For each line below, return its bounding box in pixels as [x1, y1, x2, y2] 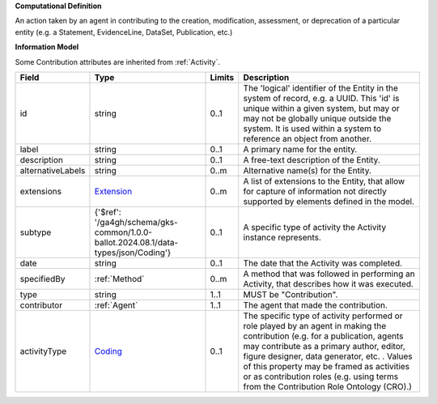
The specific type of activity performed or [243, 310, 403, 321]
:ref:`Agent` [94, 300, 138, 311]
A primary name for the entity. [243, 143, 358, 155]
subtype [19, 227, 52, 238]
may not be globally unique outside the [243, 113, 392, 124]
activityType [19, 345, 67, 356]
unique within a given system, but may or [243, 102, 400, 113]
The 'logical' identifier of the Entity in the [243, 82, 398, 93]
